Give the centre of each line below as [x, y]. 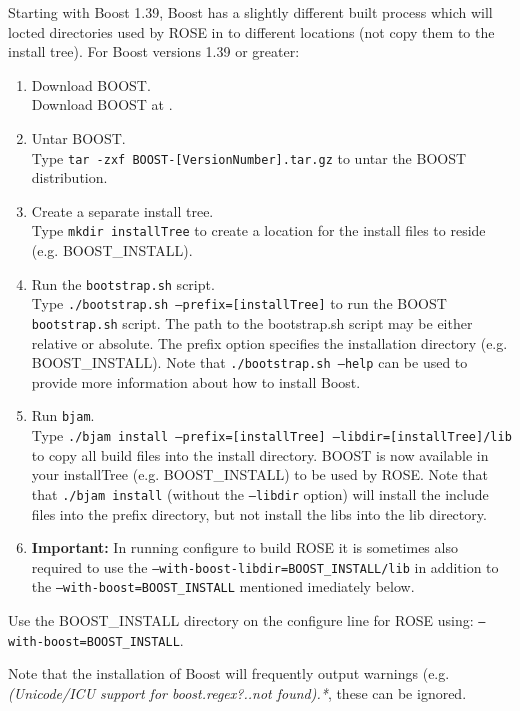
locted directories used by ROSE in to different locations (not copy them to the [251, 31]
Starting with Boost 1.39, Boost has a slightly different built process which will [250, 12]
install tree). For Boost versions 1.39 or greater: [154, 51]
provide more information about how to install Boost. [196, 381]
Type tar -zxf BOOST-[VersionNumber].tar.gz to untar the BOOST [249, 157]
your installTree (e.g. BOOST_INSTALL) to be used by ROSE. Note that [260, 474]
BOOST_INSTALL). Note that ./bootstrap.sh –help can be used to [249, 362]
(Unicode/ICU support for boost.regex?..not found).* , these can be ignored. [237, 693]
